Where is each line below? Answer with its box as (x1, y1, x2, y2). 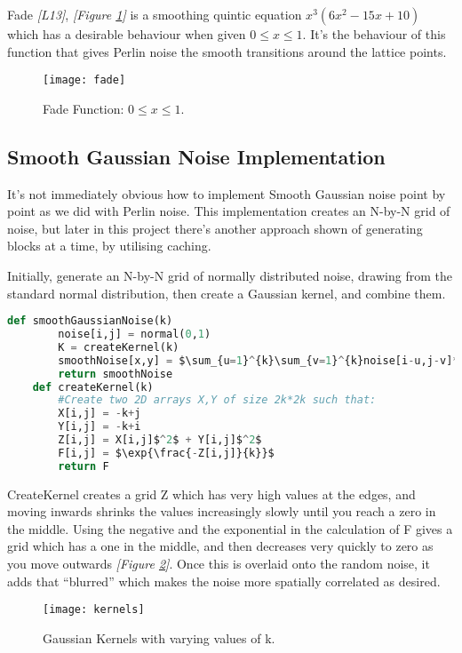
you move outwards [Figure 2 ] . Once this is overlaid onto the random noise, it (7, 554, 430, 573)
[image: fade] (43, 74, 126, 87)
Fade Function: (43, 99, 124, 117)
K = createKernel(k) (58, 340, 179, 354)
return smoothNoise (58, 367, 173, 380)
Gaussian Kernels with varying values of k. (43, 628, 275, 647)
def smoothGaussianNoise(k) (7, 315, 173, 328)
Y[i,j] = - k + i (58, 420, 141, 434)
